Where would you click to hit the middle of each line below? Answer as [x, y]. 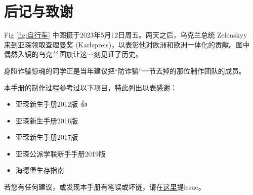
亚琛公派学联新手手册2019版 [61, 153]
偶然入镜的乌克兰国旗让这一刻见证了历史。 [73, 54]
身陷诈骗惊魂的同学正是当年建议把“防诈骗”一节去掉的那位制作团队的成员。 [125, 70]
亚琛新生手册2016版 [47, 120]
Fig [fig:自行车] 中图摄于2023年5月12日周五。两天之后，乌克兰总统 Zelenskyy [126, 35]
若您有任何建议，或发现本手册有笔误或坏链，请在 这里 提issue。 [105, 187]
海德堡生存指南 [40, 170]
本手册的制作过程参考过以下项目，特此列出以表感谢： [90, 87]
